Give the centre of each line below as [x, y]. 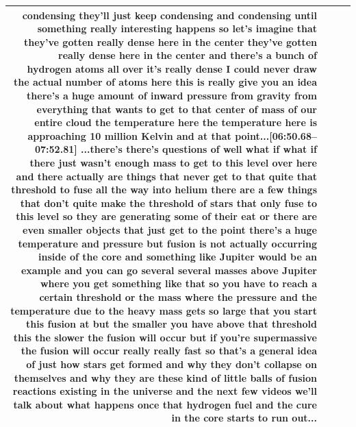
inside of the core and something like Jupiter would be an [178, 257]
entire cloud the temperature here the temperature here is [176, 122]
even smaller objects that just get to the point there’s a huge [170, 230]
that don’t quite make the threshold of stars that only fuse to [168, 203]
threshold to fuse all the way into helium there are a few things [164, 190]
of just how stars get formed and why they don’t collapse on [171, 364]
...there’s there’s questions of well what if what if [199, 149]
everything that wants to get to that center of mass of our [177, 109]
